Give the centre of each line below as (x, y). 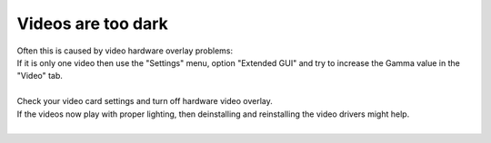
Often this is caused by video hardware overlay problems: (125, 51)
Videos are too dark (92, 24)
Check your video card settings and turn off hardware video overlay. (145, 101)
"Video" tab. (40, 76)
